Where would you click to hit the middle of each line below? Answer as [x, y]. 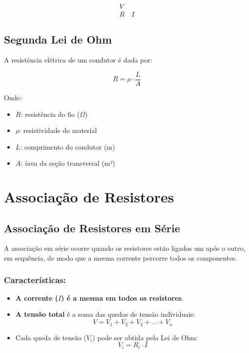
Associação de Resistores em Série [92, 228]
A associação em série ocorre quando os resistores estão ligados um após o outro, [125, 248]
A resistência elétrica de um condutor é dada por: [78, 60]
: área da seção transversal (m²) [68, 163]
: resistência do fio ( [50, 114]
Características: [35, 279]
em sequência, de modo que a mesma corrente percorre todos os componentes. [121, 258]
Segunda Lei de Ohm [58, 39]
